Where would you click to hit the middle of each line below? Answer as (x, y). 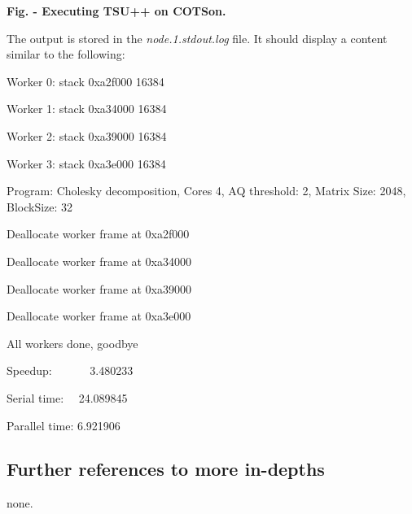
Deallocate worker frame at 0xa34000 (99, 261)
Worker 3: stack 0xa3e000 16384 (86, 163)
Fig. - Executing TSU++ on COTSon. (116, 11)
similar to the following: (66, 54)
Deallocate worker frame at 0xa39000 (99, 288)
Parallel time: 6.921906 (64, 425)
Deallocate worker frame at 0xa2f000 (98, 234)
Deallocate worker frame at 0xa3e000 (99, 316)
